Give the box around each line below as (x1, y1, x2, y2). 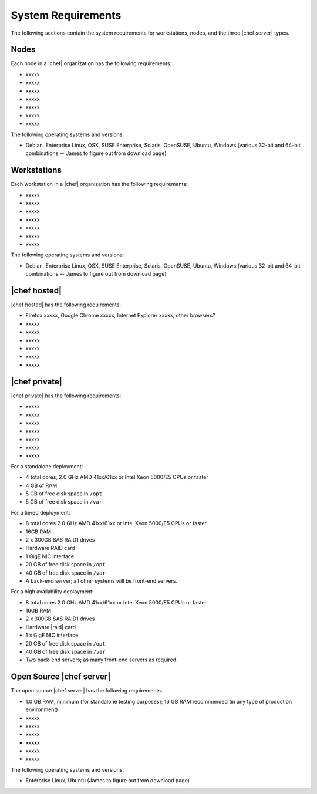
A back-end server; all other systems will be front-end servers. (25, 577, 178, 584)
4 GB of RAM (25, 482, 58, 489)
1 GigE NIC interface (25, 552, 75, 560)
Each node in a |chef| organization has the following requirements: (11, 60, 172, 67)
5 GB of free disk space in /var (25, 498, 103, 505)
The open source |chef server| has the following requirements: (11, 687, 163, 694)
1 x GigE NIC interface (25, 631, 79, 639)
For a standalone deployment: (11, 462, 83, 469)
